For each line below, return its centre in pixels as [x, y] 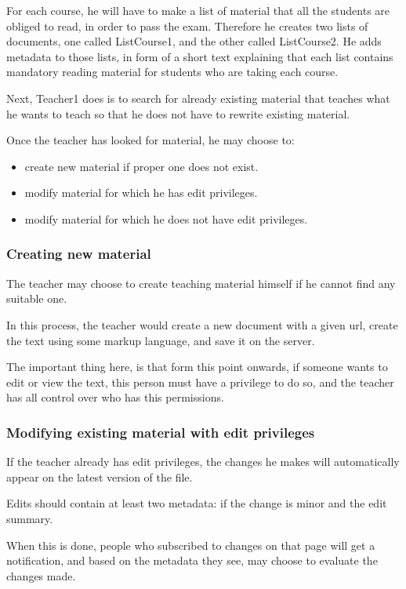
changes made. [41, 575]
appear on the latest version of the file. [100, 476]
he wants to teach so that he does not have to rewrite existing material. [178, 113]
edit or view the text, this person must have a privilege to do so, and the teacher [200, 382]
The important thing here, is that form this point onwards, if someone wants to [197, 367]
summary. [30, 518]
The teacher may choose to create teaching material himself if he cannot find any [201, 283]
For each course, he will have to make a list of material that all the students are [198, 10]
